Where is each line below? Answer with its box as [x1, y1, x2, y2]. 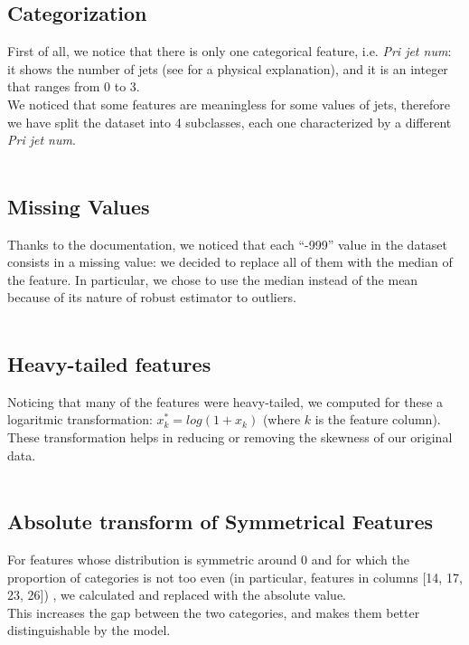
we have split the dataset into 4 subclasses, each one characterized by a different [7, 112, 452, 131]
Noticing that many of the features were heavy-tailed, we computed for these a [7, 392, 444, 411]
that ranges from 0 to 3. [7, 77, 140, 96]
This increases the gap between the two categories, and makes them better [7, 602, 420, 621]
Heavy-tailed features [7, 349, 211, 377]
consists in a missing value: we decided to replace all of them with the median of [7, 252, 453, 271]
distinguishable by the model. [7, 621, 171, 640]
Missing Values [7, 192, 150, 220]
